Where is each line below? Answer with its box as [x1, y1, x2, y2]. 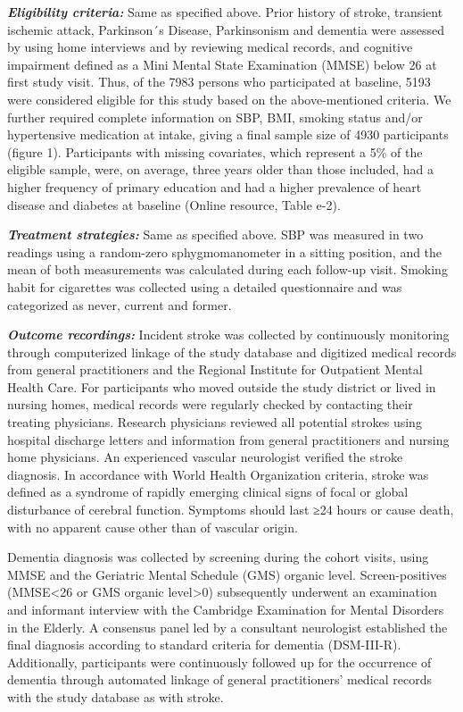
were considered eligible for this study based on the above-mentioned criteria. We [7, 89, 451, 108]
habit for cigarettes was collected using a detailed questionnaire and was [7, 277, 402, 296]
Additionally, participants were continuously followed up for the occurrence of [7, 652, 432, 671]
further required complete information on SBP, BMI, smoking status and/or [7, 107, 423, 126]
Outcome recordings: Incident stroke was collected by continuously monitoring [7, 325, 450, 344]
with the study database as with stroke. [7, 687, 224, 706]
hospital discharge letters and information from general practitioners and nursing [7, 430, 450, 448]
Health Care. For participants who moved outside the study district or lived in [7, 377, 436, 396]
